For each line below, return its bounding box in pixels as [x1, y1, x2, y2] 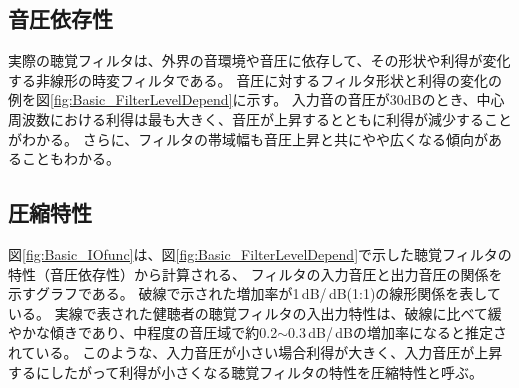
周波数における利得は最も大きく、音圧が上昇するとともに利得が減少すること [8, 108, 512, 129]
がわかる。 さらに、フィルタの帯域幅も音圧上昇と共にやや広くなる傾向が [8, 128, 488, 149]
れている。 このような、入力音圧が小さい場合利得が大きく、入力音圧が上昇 [8, 341, 503, 362]
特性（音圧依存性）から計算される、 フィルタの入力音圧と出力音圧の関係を [8, 263, 503, 284]
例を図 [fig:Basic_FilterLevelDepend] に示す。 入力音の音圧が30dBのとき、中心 [8, 89, 505, 110]
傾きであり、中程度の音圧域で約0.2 [49, 322, 278, 343]
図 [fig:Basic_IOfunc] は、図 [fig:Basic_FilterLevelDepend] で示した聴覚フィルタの [8, 243, 512, 264]
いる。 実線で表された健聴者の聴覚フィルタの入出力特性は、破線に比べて [8, 302, 488, 323]
